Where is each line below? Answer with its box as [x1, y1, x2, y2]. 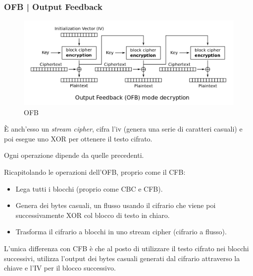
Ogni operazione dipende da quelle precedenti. [4, 150, 144, 160]
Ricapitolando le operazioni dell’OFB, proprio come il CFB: [4, 167, 186, 177]
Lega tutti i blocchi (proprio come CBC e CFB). [15, 183, 163, 194]
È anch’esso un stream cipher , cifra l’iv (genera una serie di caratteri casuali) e [4, 124, 243, 134]
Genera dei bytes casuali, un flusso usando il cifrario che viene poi [15, 200, 216, 210]
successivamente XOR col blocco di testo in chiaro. [15, 209, 170, 220]
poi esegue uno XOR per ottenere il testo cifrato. [4, 133, 152, 143]
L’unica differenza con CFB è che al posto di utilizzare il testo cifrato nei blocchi [4, 243, 249, 254]
